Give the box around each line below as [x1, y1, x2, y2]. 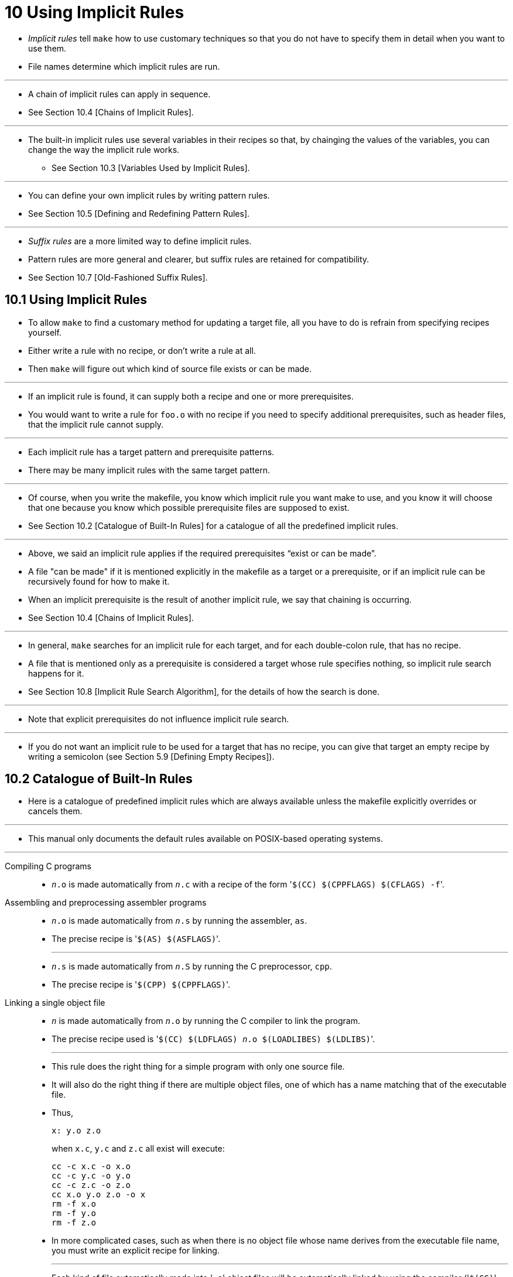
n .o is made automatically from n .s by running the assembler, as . [52, 916, 307, 926]
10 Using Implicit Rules [5, 2, 184, 22]
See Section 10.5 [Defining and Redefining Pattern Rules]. [28, 208, 250, 218]
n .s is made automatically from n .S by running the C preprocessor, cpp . [52, 961, 332, 972]
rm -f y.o [52, 1208, 96, 1218]
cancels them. [28, 806, 83, 817]
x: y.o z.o [52, 1126, 101, 1136]
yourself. [28, 327, 61, 337]
